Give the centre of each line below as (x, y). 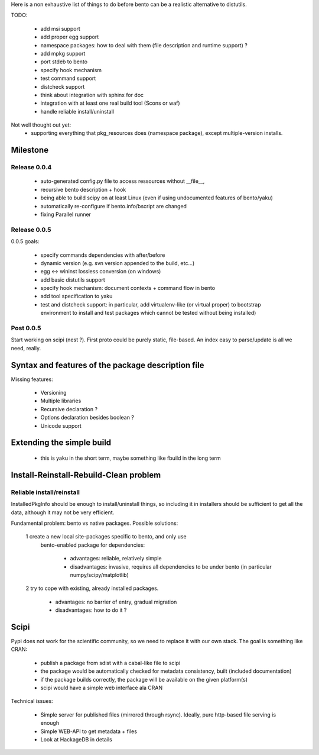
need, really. (26, 348)
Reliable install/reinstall (45, 492)
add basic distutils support (73, 280)
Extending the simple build (61, 443)
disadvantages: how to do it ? (91, 610)
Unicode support (61, 425)
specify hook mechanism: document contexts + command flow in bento (128, 288)
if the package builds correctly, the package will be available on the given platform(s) (144, 679)
